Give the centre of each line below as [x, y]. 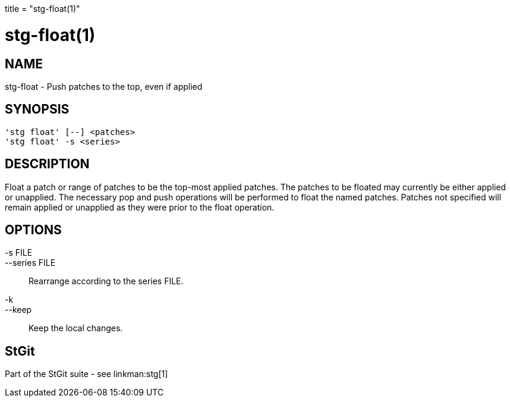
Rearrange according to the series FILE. [106, 281]
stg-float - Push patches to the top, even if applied [104, 86]
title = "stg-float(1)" [42, 9]
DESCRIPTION [47, 164]
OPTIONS [33, 230]
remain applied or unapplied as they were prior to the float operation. [140, 207]
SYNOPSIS [37, 109]
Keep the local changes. [76, 328]
